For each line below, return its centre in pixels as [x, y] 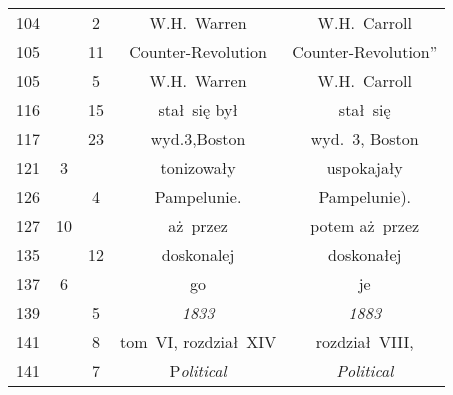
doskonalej [198, 254]
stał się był [198, 109]
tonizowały [198, 167]
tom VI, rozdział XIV [198, 341]
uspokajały [364, 167]
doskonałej [364, 254]
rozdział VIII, [364, 341]
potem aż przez [365, 225]
